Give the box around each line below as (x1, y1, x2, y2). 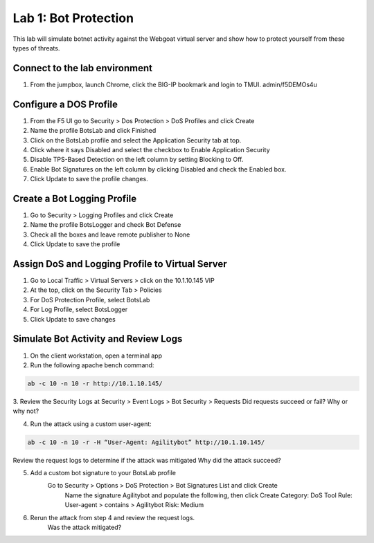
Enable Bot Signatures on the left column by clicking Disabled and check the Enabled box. (30, 165, 287, 173)
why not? (12, 407, 39, 415)
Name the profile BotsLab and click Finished (30, 127, 157, 135)
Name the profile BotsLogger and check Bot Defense (30, 221, 181, 229)
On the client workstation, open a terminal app (30, 351, 163, 360)
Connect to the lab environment (12, 62, 152, 74)
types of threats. (12, 44, 60, 52)
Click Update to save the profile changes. (30, 175, 148, 183)
